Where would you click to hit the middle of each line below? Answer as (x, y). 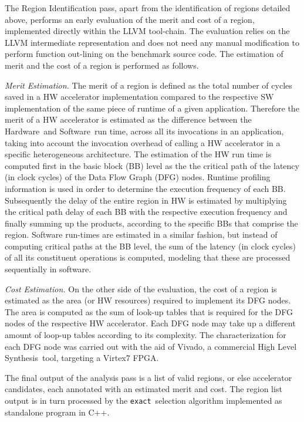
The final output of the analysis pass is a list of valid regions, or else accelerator (148, 377)
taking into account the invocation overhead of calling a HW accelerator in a (143, 142)
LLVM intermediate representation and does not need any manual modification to (152, 42)
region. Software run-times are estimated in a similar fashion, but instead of (141, 234)
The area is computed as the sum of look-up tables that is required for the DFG (149, 311)
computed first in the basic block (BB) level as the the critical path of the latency (152, 165)
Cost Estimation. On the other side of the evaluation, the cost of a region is (141, 288)
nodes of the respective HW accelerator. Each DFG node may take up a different (150, 323)
